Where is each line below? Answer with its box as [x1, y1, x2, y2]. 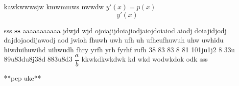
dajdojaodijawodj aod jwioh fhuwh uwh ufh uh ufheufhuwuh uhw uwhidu [4, 35, 224, 45]
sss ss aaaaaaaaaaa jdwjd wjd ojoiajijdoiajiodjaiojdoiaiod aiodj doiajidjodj [4, 25, 227, 35]
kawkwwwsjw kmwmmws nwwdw [4, 1, 104, 11]
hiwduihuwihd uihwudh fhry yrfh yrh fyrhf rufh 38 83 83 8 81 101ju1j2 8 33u [4, 44, 235, 54]
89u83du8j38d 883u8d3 [4, 54, 72, 64]
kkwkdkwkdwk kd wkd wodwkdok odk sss [81, 54, 208, 64]
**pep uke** [4, 73, 41, 83]
